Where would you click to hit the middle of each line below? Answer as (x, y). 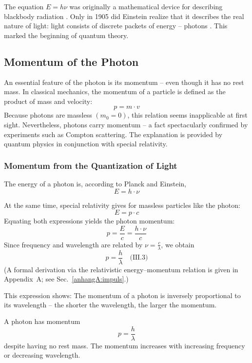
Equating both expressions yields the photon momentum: (89, 221)
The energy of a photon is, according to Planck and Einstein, (95, 183)
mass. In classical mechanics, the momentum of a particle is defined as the (115, 91)
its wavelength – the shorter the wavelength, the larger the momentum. (110, 305)
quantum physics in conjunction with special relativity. (86, 144)
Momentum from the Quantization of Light (91, 165)
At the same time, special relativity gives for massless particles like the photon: (122, 205)
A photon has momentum (42, 321)
